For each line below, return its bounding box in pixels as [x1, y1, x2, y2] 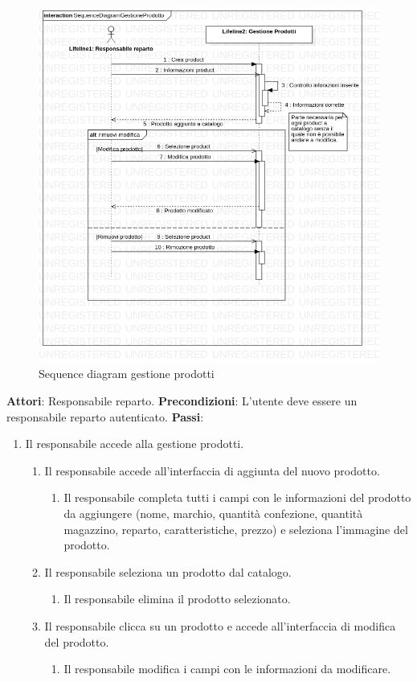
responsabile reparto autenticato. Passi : [6, 408, 204, 425]
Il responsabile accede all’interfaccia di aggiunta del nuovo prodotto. [44, 462, 380, 479]
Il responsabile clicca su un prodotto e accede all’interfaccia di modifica [44, 618, 396, 634]
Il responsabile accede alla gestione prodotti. [25, 435, 244, 452]
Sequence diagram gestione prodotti [39, 365, 215, 382]
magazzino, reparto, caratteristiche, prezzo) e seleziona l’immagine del [63, 520, 408, 537]
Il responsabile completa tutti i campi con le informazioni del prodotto [63, 489, 411, 506]
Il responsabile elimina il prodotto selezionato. [63, 590, 291, 607]
